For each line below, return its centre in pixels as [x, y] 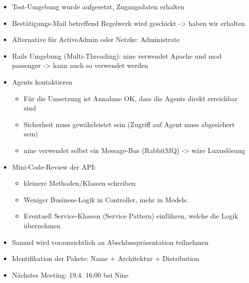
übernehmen [42, 225]
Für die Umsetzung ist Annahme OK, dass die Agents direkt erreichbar [131, 98]
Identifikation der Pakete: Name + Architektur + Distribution [105, 258]
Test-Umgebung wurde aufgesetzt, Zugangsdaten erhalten [98, 6]
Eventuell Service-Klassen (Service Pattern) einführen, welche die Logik [131, 216]
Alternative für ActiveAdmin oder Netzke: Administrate [96, 39]
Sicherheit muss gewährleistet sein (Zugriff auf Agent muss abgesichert [129, 124]
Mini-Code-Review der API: [54, 166]
